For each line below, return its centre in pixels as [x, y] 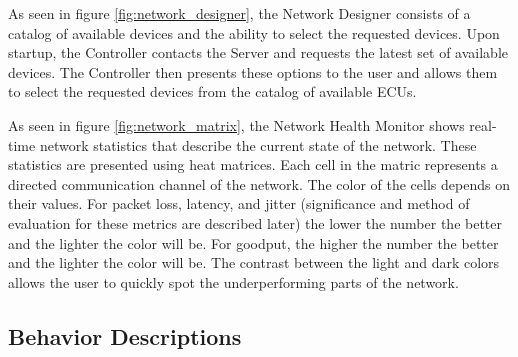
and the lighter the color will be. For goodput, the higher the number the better [253, 242]
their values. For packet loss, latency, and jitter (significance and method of [239, 203]
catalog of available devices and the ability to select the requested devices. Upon [254, 32]
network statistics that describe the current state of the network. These [258, 144]
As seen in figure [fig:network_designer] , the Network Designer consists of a [239, 13]
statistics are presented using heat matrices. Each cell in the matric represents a [253, 164]
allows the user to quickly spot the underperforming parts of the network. [233, 281]
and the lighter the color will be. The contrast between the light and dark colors [254, 262]
